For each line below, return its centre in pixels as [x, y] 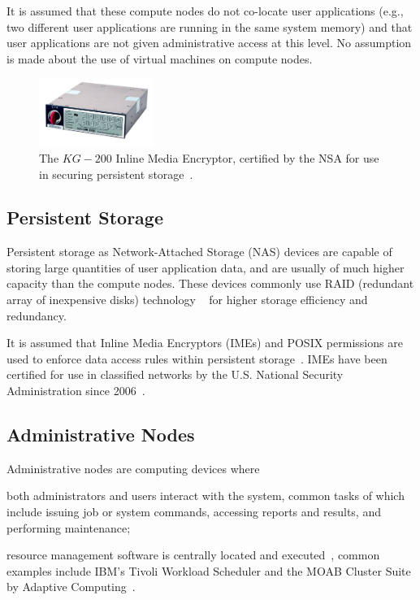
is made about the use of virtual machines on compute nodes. [160, 58]
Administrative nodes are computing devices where [133, 468]
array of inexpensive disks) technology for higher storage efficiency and [187, 300]
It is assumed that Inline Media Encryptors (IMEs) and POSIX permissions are [205, 343]
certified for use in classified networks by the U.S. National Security [175, 374]
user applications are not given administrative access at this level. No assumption [209, 43]
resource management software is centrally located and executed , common [193, 555]
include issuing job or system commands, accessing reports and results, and [194, 512]
